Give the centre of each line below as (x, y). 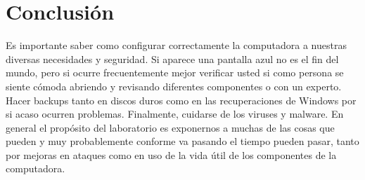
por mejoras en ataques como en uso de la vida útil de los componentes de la (171, 154)
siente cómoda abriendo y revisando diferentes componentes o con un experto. (174, 86)
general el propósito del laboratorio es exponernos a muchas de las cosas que (170, 127)
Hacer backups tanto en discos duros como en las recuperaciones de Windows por (181, 100)
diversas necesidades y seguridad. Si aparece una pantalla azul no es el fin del (172, 58)
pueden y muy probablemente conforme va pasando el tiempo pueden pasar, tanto (182, 141)
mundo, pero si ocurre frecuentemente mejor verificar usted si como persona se (175, 72)
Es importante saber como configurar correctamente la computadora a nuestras (176, 45)
